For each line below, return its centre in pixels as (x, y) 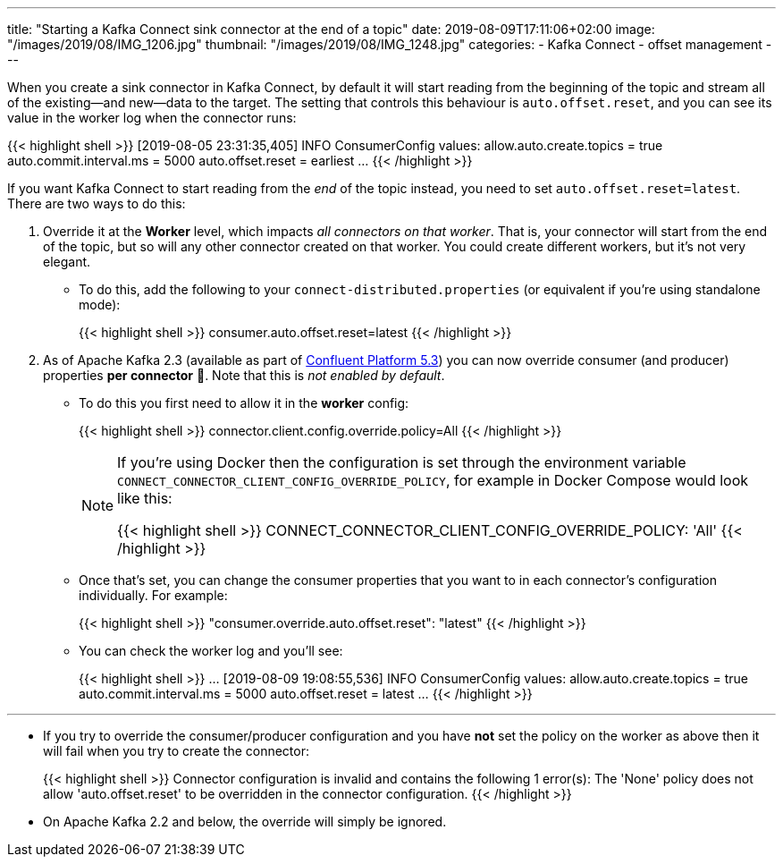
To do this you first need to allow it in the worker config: (244, 403)
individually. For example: (153, 595)
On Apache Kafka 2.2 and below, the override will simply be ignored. (245, 822)
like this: (145, 498)
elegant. (67, 262)
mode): (100, 305)
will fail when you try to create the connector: (177, 751)
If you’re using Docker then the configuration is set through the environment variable (402, 462)
